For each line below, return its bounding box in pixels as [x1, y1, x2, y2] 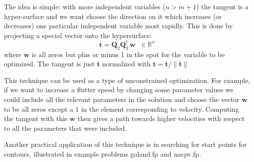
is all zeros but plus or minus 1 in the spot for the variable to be [31, 49, 225, 59]
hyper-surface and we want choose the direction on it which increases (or [4, 11, 222, 21]
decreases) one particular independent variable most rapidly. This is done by [4, 20, 233, 31]
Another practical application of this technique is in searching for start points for [4, 139, 247, 149]
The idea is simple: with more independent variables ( [4, 1, 165, 11]
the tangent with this [4, 113, 68, 123]
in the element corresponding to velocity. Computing [81, 103, 239, 114]
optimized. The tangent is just [4, 59, 95, 69]
